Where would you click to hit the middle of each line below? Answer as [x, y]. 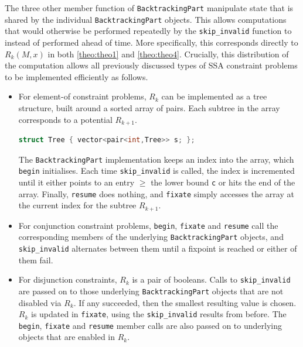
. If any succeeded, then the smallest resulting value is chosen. [185, 302]
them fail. [36, 260]
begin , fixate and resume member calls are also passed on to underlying [150, 325]
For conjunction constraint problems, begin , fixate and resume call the [148, 225]
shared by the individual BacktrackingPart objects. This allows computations [146, 19]
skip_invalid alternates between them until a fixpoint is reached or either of [158, 248]
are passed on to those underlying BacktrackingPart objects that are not [151, 291]
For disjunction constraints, [68, 279]
